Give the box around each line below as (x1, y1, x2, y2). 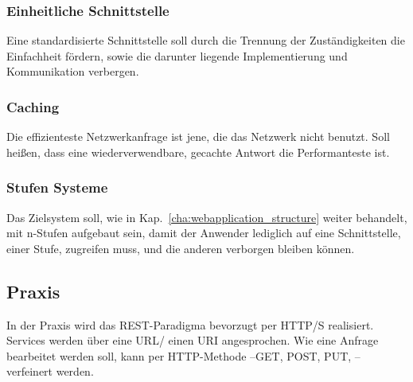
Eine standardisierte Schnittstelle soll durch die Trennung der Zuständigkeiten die (6, 32, 405, 49)
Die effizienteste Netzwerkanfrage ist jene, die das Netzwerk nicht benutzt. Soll (6, 128, 390, 145)
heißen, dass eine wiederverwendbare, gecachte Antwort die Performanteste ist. (6, 143, 390, 160)
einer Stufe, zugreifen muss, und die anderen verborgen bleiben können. (6, 240, 355, 256)
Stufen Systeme (6, 177, 108, 197)
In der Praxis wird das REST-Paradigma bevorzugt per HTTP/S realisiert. (6, 316, 374, 333)
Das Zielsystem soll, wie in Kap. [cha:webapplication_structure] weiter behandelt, (6, 209, 407, 225)
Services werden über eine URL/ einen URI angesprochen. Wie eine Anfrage (6, 332, 379, 349)
